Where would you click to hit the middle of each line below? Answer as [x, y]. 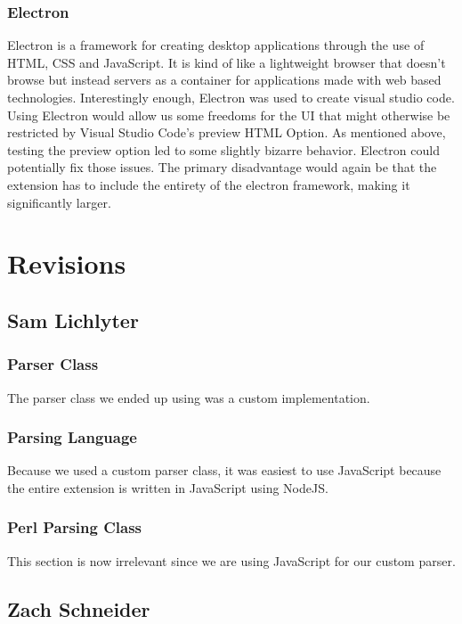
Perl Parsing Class [75, 527]
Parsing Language [72, 437]
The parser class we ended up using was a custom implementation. [189, 397]
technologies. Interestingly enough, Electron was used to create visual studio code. [231, 97]
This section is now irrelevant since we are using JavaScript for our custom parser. [231, 560]
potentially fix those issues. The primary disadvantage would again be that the [222, 167]
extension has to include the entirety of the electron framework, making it [209, 184]
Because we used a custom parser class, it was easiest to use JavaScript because [224, 470]
